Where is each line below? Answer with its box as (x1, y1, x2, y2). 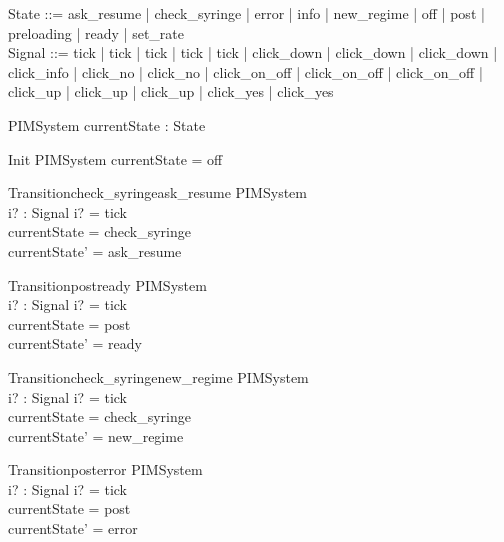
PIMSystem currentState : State (8, 114, 206, 135)
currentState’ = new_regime (8, 425, 184, 446)
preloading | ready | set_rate (8, 22, 184, 43)
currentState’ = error (8, 518, 138, 539)
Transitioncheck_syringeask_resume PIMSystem (8, 182, 307, 203)
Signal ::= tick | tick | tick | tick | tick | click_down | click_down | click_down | (8, 42, 498, 63)
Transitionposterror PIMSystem (8, 459, 203, 480)
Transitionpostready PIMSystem (8, 274, 207, 295)
